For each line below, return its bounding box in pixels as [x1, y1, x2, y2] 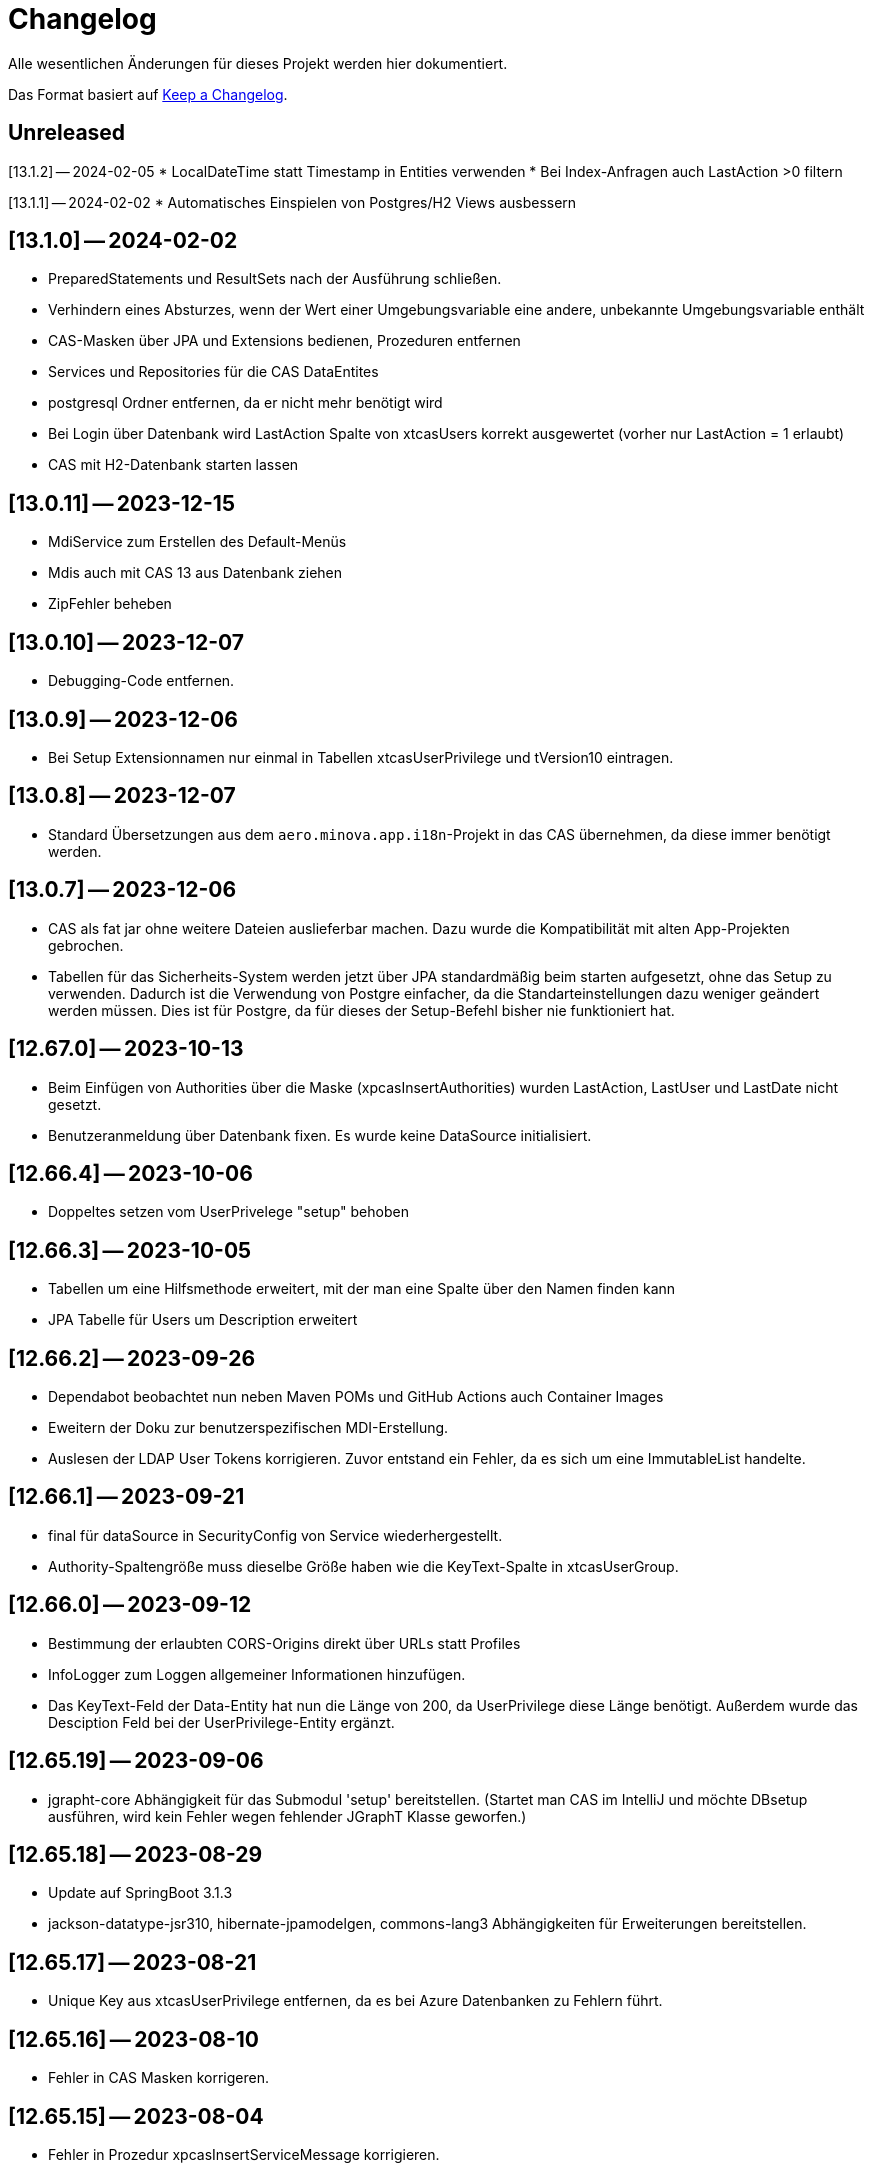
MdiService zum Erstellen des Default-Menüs [48, 533, 347, 551]
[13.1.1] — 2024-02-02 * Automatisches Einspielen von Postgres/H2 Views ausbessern [8, 193, 577, 211]
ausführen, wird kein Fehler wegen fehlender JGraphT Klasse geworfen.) [48, 1807, 527, 1825]
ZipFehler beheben [48, 595, 172, 613]
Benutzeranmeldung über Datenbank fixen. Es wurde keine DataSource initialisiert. [48, 1126, 592, 1144]
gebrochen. [48, 936, 124, 954]
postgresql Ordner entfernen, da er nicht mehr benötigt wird [48, 394, 443, 412]
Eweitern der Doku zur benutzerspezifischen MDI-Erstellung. [48, 1419, 449, 1437]
